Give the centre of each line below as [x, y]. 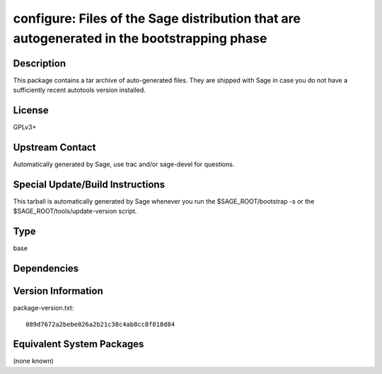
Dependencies [46, 269]
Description [40, 63]
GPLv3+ [25, 127]
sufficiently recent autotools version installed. [80, 90]
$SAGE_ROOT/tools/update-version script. [75, 211]
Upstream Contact [54, 147]
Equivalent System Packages [79, 344]
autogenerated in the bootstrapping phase [140, 38]
